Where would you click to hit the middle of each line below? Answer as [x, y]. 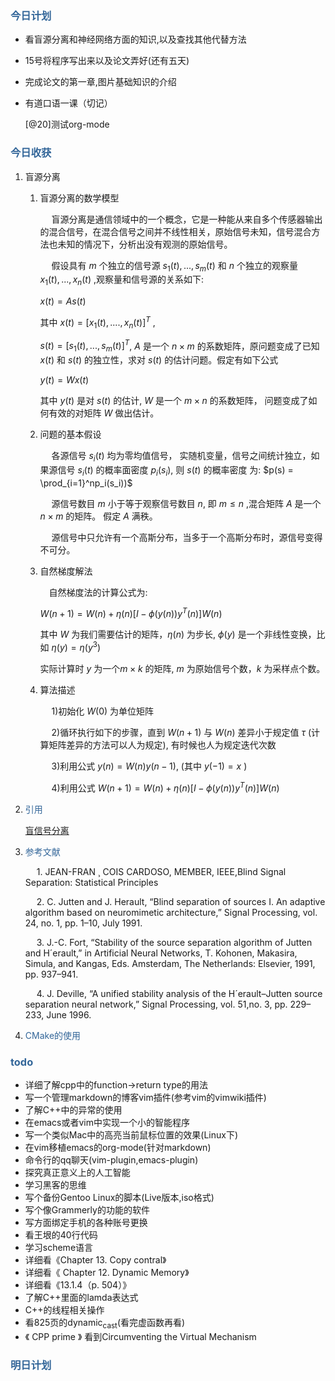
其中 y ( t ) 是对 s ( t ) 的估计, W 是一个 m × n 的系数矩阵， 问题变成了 [174, 401]
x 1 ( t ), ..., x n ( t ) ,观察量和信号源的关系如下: [122, 280]
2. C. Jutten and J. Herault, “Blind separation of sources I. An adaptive [181, 901]
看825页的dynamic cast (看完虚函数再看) [105, 1323]
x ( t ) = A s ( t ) [63, 301]
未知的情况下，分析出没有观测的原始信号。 [145, 244]
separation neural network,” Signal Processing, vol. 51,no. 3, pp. [156, 1004]
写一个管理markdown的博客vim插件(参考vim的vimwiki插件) [145, 1097]
